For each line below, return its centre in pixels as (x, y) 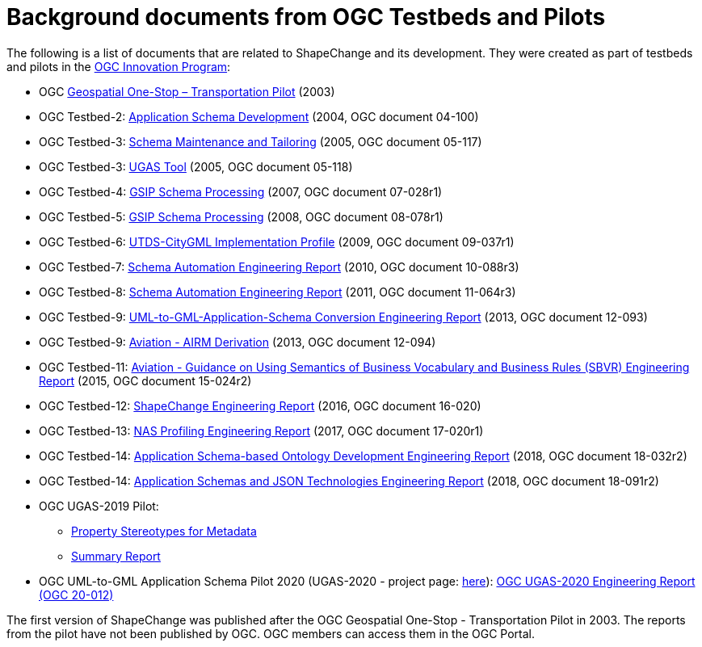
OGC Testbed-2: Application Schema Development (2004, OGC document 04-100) (259, 116)
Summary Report (116, 556)
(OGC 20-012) (76, 594)
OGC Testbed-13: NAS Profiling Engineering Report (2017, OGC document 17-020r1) (261, 431)
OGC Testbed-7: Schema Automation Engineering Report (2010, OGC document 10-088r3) (279, 267)
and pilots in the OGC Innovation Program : (119, 66)
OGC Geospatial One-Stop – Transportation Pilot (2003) (187, 91)
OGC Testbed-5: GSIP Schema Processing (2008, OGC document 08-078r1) (241, 216)
